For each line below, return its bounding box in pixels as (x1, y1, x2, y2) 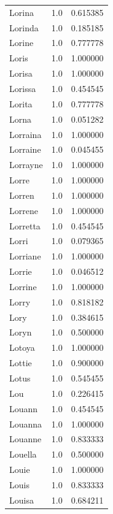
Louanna (9, 417, 42, 430)
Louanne (9, 432, 42, 445)
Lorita (9, 97, 33, 110)
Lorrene (9, 204, 38, 217)
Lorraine (9, 143, 41, 156)
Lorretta (9, 219, 41, 232)
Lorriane (9, 250, 41, 263)
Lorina (9, 6, 34, 18)
